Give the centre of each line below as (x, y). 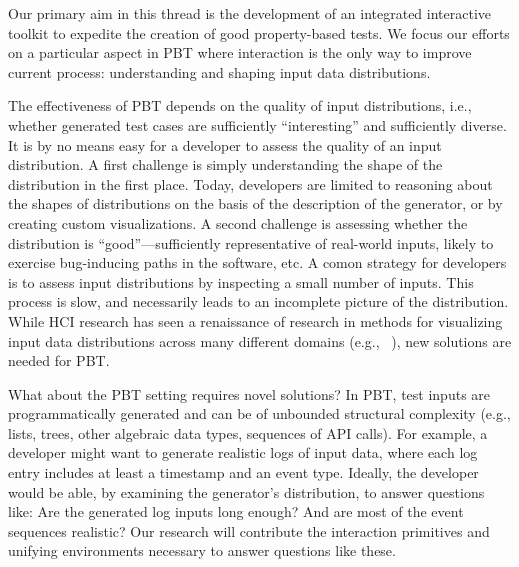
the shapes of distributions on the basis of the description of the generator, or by (255, 203)
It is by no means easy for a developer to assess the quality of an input (225, 144)
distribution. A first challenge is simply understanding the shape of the (225, 164)
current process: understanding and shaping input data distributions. (219, 71)
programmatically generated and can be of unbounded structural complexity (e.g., (259, 413)
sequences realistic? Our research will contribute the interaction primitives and (249, 530)
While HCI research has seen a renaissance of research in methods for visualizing (255, 320)
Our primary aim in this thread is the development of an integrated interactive (250, 13)
